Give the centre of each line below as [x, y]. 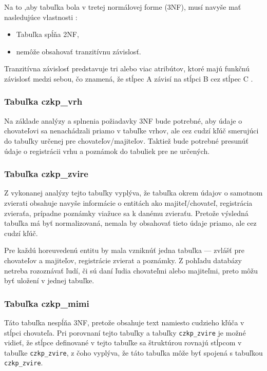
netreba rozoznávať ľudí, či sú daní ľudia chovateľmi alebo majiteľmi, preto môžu [131, 270]
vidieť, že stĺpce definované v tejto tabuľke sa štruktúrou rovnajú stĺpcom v [123, 343]
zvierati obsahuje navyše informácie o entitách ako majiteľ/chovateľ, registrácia [128, 202]
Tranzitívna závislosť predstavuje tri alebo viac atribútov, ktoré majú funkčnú [127, 69]
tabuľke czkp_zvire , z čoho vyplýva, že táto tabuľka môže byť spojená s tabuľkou [133, 352]
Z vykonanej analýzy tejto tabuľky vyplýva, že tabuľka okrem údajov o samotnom [133, 193]
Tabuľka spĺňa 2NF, [47, 34]
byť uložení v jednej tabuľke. [49, 280]
